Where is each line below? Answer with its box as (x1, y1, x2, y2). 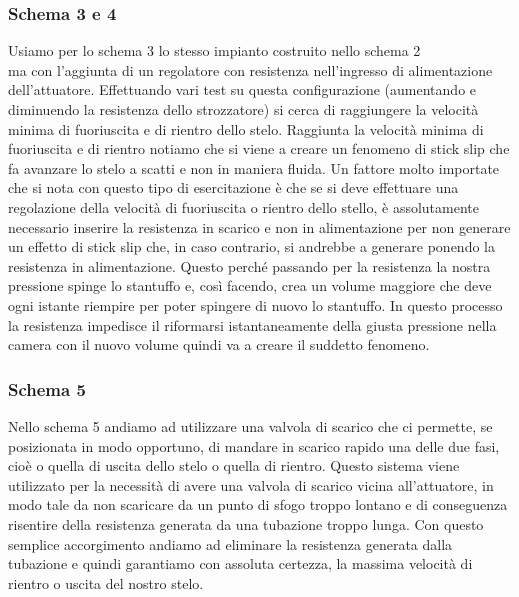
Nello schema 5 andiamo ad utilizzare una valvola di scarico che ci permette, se (8, 415, 493, 436)
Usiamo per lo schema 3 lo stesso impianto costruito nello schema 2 (8, 40, 421, 61)
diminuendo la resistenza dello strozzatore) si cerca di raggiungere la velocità (8, 99, 479, 119)
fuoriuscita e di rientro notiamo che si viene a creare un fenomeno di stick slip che (8, 138, 510, 159)
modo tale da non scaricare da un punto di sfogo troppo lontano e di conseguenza (8, 494, 508, 515)
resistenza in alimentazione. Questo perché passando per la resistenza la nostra (8, 255, 491, 276)
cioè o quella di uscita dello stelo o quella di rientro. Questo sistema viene (8, 455, 460, 476)
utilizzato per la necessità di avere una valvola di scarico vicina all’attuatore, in (8, 474, 494, 495)
